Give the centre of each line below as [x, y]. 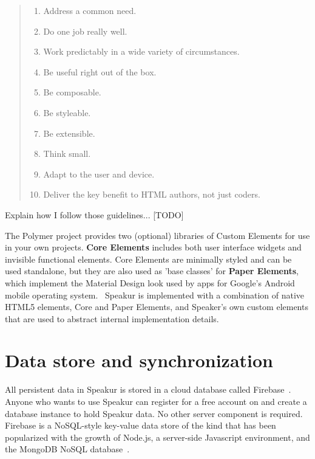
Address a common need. [90, 10]
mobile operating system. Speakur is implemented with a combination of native [155, 295]
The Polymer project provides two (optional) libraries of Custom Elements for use [157, 235]
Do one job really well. [85, 31]
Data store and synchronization [139, 360]
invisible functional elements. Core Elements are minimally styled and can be [148, 259]
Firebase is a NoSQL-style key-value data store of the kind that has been [141, 425]
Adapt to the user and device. [99, 174]
